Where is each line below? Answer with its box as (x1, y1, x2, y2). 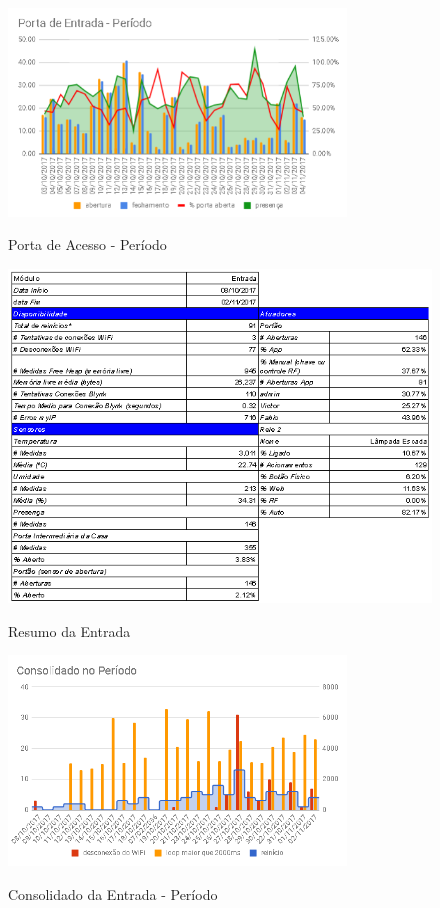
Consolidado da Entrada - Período (8, 883, 218, 904)
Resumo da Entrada (8, 620, 131, 641)
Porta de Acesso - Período (8, 234, 167, 255)
